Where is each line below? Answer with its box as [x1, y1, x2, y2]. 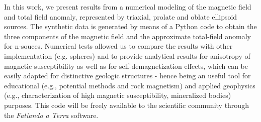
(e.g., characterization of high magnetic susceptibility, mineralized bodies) [4, 90, 231, 100]
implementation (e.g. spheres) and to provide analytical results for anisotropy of [4, 50, 250, 61]
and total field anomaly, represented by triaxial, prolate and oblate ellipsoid [4, 11, 237, 22]
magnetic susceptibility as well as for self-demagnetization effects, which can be [4, 60, 248, 71]
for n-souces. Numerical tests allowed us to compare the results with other [4, 41, 233, 51]
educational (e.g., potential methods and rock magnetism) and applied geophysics [4, 80, 255, 90]
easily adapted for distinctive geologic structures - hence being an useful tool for [4, 70, 251, 81]
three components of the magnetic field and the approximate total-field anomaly [4, 31, 251, 41]
